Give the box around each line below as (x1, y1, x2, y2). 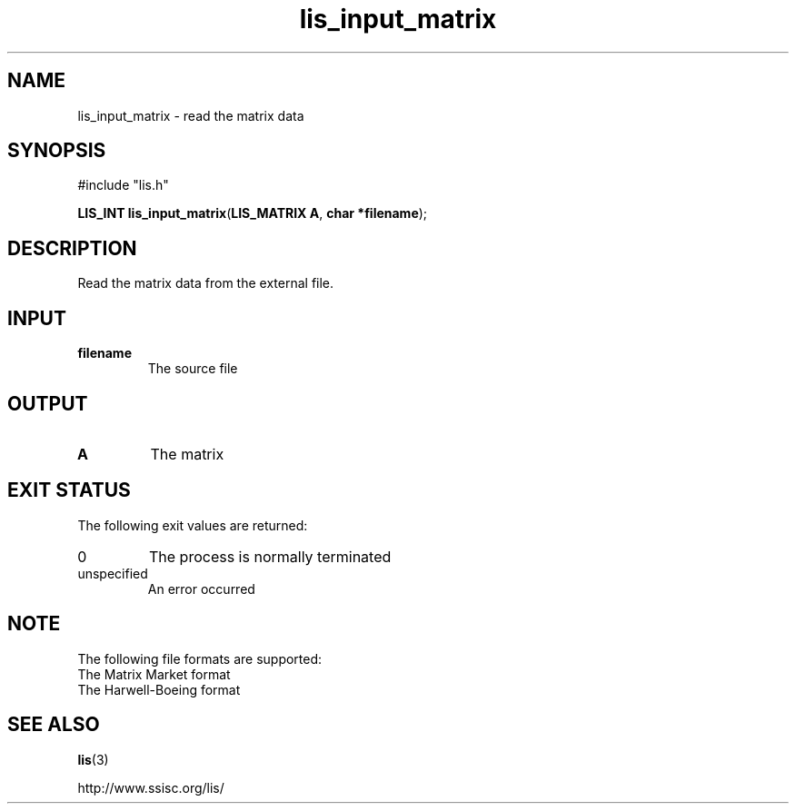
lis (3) (77, 751, 109, 767)
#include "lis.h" (77, 177, 169, 193)
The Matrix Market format (77, 666, 231, 682)
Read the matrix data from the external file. (77, 275, 334, 292)
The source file (147, 361, 238, 377)
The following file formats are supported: (77, 650, 323, 667)
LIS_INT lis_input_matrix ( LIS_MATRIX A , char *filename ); (77, 205, 428, 222)
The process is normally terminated (148, 547, 392, 566)
